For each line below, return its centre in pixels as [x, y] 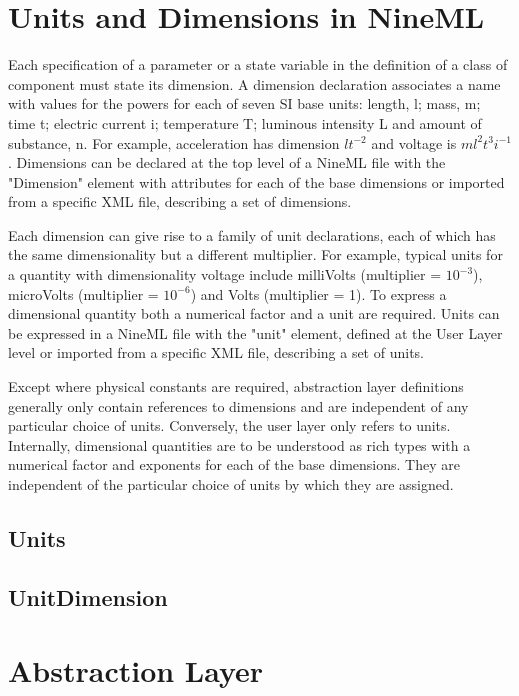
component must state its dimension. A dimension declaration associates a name [254, 83]
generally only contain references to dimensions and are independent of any [238, 405]
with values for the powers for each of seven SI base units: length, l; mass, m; [244, 103]
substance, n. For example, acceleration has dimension [174, 142]
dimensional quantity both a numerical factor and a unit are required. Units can [254, 313]
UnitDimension [88, 596]
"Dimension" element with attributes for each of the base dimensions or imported [256, 181]
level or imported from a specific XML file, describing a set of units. [216, 352]
